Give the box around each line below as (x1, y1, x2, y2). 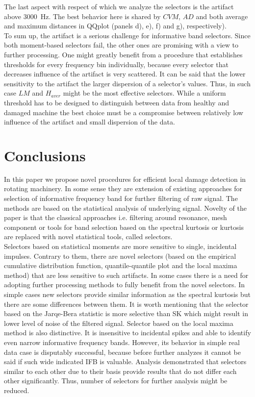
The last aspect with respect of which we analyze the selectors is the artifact (4, 1, 234, 11)
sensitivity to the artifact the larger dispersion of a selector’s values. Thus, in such (4, 78, 251, 88)
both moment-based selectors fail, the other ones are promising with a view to (4, 40, 239, 50)
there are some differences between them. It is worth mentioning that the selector (4, 298, 249, 309)
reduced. (4, 385, 29, 395)
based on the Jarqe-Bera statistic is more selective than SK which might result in (4, 308, 248, 319)
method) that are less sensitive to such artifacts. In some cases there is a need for (4, 270, 249, 280)
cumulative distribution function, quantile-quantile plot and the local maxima (4, 260, 237, 271)
